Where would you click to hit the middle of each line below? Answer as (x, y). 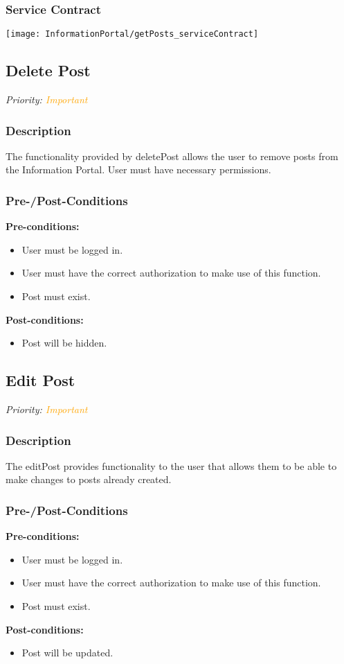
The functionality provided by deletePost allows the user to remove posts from (172, 156)
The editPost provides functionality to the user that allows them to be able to (171, 465)
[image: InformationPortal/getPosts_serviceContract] (132, 34)
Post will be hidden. (64, 343)
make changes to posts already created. (89, 479)
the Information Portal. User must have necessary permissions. (138, 169)
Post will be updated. (67, 653)
